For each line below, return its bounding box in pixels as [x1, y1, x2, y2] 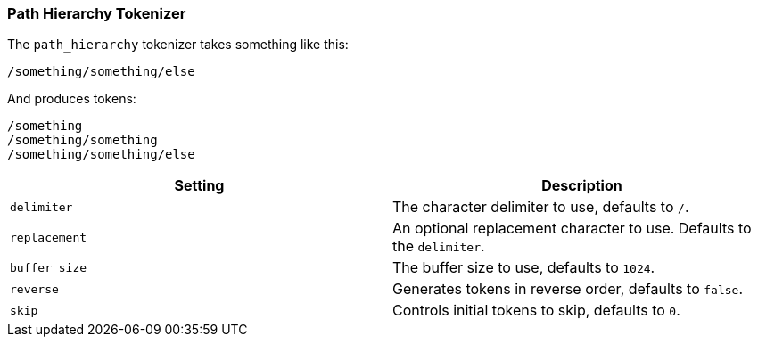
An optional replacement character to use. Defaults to [392, 219, 752, 238]
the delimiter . [392, 237, 485, 256]
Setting [174, 176, 225, 195]
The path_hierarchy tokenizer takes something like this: [7, 37, 349, 53]
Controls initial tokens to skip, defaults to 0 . [392, 301, 680, 320]
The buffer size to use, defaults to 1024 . [392, 258, 655, 277]
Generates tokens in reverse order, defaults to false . [392, 280, 744, 299]
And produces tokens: [7, 91, 136, 107]
